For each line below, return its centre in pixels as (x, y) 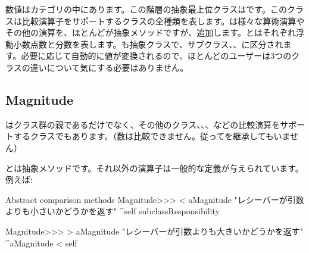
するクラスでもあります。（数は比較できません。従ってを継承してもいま (152, 136)
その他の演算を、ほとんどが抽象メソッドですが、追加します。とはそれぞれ (151, 32)
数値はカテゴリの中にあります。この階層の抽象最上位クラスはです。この (146, 9)
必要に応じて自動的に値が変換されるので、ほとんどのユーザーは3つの (156, 56)
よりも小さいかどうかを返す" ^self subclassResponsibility (113, 211)
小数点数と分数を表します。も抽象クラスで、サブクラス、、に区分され (148, 44)
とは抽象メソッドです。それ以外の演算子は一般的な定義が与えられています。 (154, 168)
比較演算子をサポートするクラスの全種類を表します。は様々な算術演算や (163, 21)
